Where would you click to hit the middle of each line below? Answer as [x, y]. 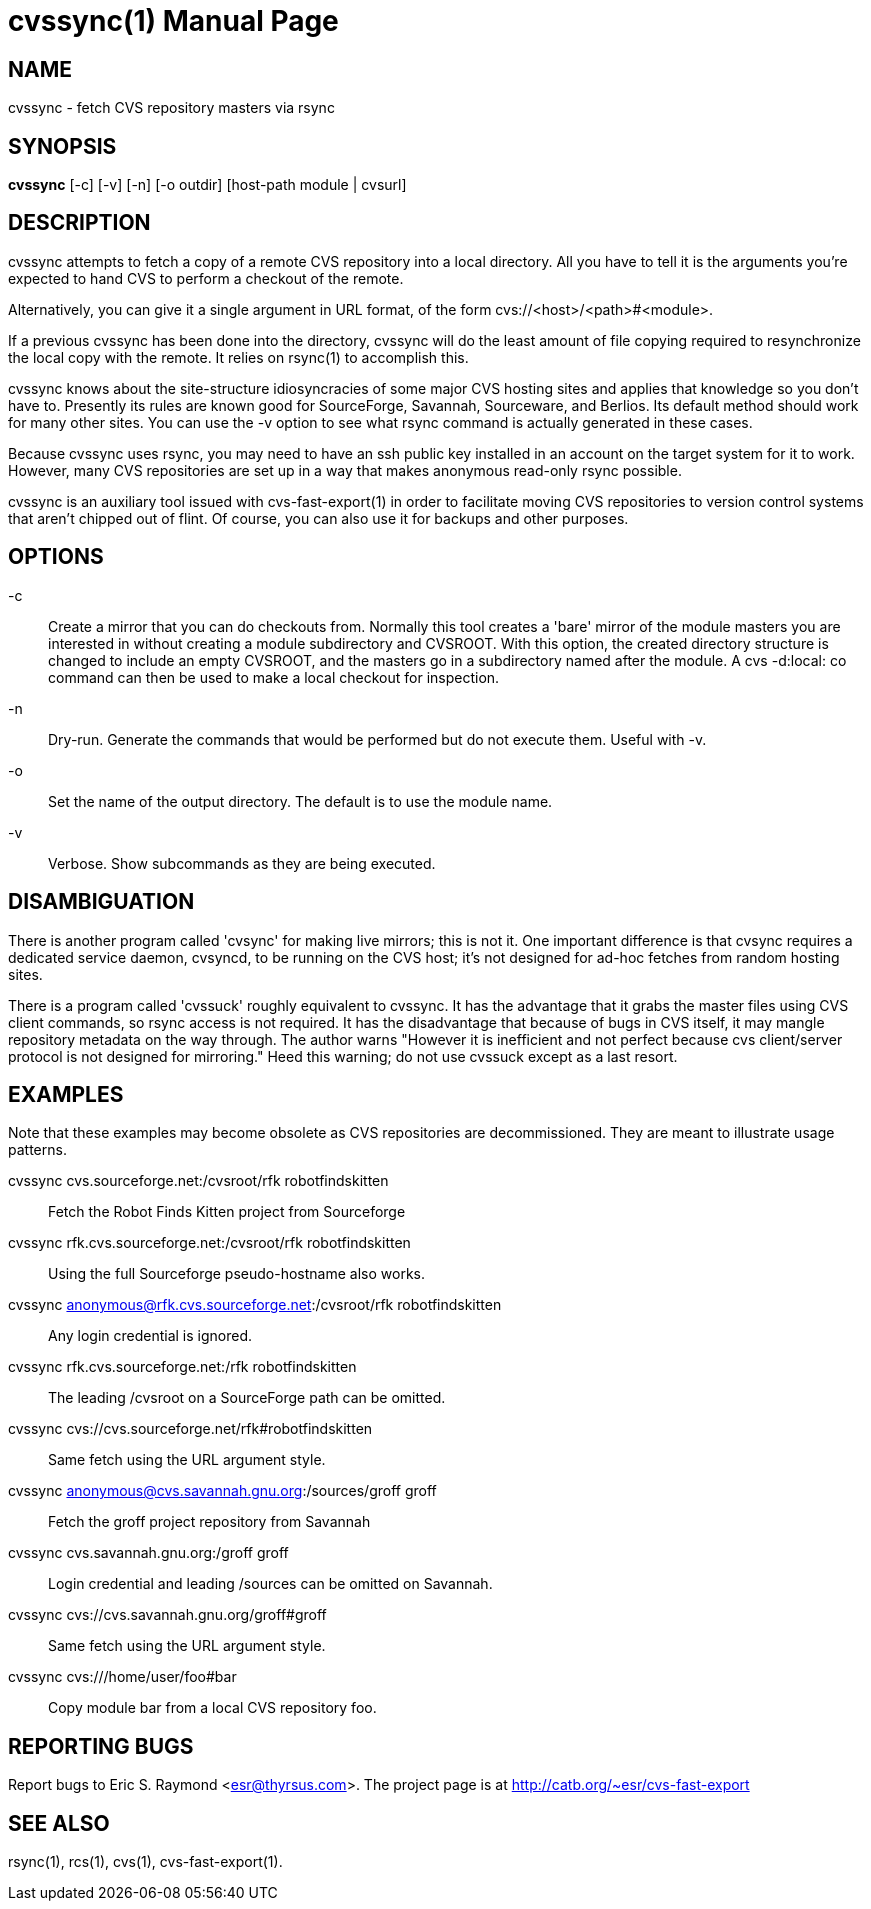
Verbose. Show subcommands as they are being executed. [242, 863]
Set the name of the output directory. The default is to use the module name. [300, 801]
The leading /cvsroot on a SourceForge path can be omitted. [247, 1398]
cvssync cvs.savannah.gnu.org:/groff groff [148, 1553]
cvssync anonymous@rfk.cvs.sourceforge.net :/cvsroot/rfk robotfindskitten [255, 1305]
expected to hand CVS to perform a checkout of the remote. [206, 278]
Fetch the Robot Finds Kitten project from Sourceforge [227, 1212]
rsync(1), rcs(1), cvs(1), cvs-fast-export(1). [145, 1862]
